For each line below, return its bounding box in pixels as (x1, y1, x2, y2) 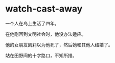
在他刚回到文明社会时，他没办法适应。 (5, 31, 86, 37)
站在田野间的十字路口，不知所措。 (5, 52, 77, 58)
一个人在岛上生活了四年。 (5, 20, 59, 26)
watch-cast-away (5, 3, 83, 15)
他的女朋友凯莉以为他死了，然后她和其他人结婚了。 (5, 41, 113, 48)
